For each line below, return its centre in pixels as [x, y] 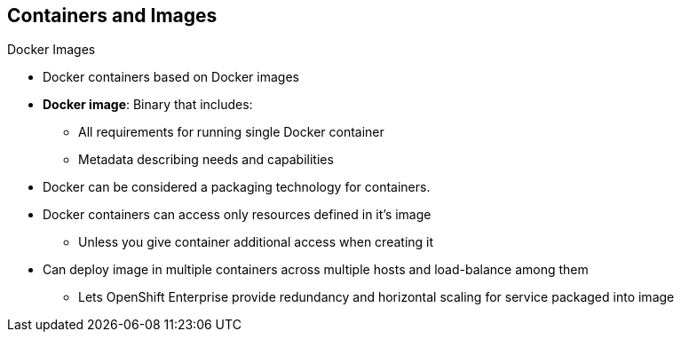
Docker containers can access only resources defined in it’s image [237, 215]
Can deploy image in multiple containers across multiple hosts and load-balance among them [316, 270]
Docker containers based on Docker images [171, 77]
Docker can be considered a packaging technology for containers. [237, 187]
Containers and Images [112, 16]
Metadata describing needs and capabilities [206, 160]
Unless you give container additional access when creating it [256, 242]
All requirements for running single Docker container [231, 132]
